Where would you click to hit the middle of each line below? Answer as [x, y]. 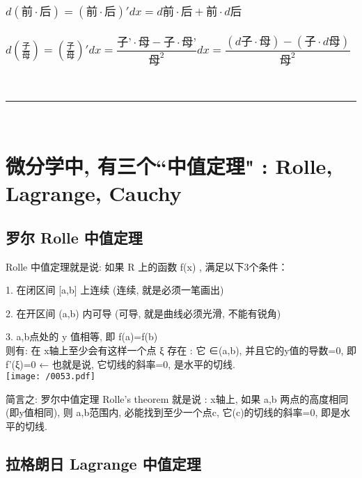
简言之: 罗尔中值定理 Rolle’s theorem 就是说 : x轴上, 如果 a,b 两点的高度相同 [177, 398]
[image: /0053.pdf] [50, 377]
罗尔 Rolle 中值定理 [74, 237]
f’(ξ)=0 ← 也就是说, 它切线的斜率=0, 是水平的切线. [120, 364]
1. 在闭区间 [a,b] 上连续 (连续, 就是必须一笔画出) [115, 290]
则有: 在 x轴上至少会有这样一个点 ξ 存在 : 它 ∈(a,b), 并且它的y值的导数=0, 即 [181, 350]
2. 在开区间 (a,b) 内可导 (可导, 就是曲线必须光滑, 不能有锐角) [143, 313]
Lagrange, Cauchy [94, 193]
